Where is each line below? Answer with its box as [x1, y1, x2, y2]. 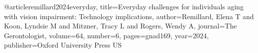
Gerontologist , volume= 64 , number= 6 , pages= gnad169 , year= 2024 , [4, 30, 209, 40]
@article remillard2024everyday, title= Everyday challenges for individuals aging [4, 1, 244, 11]
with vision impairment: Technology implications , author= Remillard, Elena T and [4, 11, 254, 21]
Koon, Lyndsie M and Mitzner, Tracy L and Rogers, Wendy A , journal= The [4, 21, 237, 31]
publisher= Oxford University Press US [4, 40, 122, 50]
